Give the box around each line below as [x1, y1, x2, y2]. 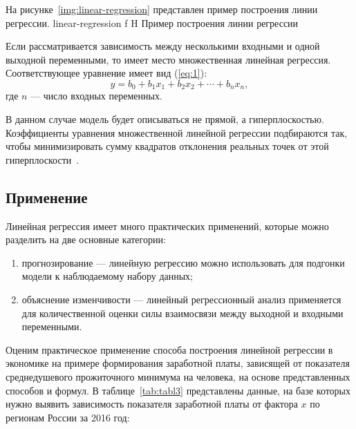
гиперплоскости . [6, 152, 79, 166]
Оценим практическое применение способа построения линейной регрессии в [6, 342, 333, 356]
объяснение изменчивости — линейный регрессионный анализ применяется [21, 292, 341, 306]
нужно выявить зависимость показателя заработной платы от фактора [6, 397, 298, 411]
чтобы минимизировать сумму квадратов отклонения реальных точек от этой [6, 139, 329, 153]
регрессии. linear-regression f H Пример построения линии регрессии [6, 15, 299, 30]
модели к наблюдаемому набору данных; [21, 269, 193, 283]
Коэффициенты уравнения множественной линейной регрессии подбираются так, [6, 125, 348, 140]
